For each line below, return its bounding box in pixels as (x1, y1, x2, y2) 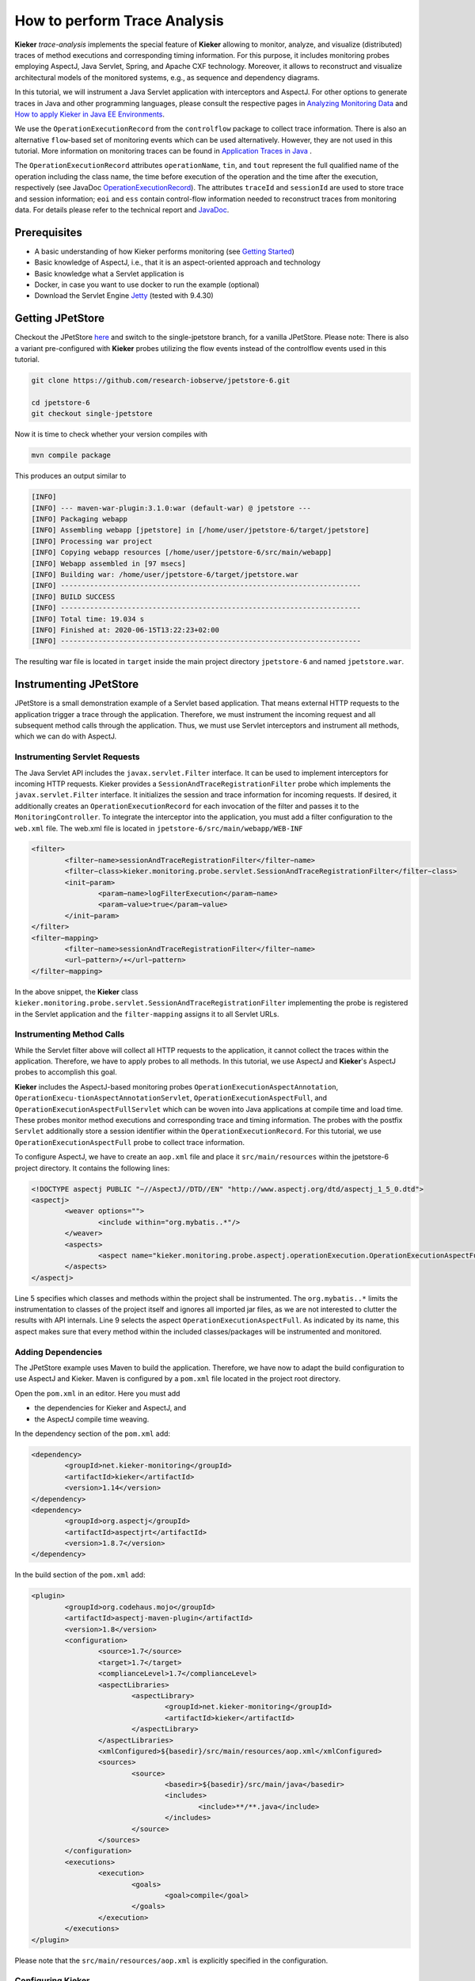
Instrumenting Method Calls (14, 1029, 125, 1040)
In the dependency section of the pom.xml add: (14, 1429, 170, 1438)
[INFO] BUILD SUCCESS (31, 592, 116, 601)
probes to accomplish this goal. (14, 1067, 118, 1077)
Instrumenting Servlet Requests (14, 751, 140, 762)
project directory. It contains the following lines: (14, 1163, 170, 1173)
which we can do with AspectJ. (14, 731, 117, 741)
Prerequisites (14, 226, 82, 239)
